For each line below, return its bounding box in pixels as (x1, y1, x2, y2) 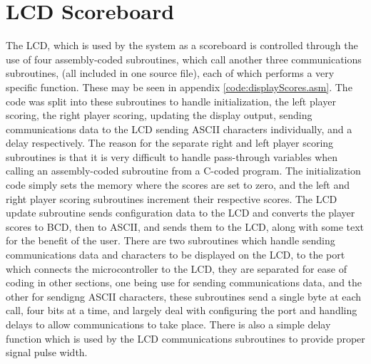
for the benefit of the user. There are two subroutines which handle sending (6, 233, 335, 248)
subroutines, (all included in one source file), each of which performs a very (6, 66, 335, 80)
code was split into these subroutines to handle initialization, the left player (6, 93, 336, 108)
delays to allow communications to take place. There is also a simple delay (6, 317, 331, 331)
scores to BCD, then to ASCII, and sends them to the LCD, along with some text (6, 219, 365, 234)
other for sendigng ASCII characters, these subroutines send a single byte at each (6, 288, 362, 303)
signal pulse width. (6, 345, 88, 360)
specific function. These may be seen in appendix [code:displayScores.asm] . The (6, 79, 352, 94)
